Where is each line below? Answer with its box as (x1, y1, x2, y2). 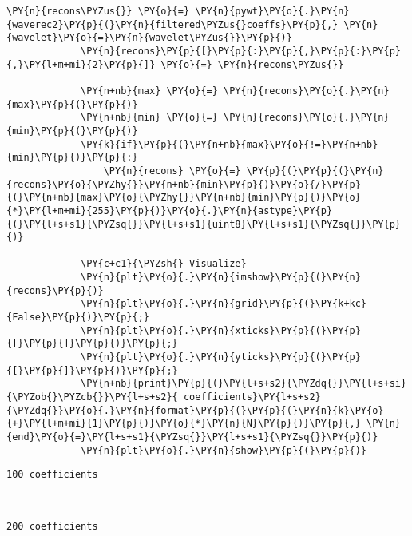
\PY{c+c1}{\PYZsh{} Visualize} (81, 258, 247, 270)
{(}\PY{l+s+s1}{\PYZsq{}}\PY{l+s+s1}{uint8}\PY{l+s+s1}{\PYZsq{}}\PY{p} (6, 218, 401, 230)
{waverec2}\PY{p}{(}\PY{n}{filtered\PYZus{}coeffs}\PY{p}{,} (6, 18, 339, 30)
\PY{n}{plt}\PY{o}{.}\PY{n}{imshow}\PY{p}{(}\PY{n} (81, 272, 361, 284)
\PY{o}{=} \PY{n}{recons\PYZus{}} (160, 58, 344, 70)
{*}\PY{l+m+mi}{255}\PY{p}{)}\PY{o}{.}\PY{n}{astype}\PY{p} (6, 204, 333, 216)
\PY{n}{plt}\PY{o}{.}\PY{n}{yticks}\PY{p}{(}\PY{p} (81, 351, 361, 363)
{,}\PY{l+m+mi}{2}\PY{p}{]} (6, 58, 156, 70)
